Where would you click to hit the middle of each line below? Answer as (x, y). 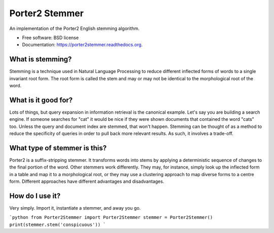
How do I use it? (35, 196)
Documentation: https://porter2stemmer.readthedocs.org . (82, 45)
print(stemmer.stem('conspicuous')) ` (58, 224)
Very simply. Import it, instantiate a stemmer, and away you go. (75, 208)
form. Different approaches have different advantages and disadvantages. (87, 181)
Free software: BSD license (50, 38)
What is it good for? (41, 100)
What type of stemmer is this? (58, 148)
